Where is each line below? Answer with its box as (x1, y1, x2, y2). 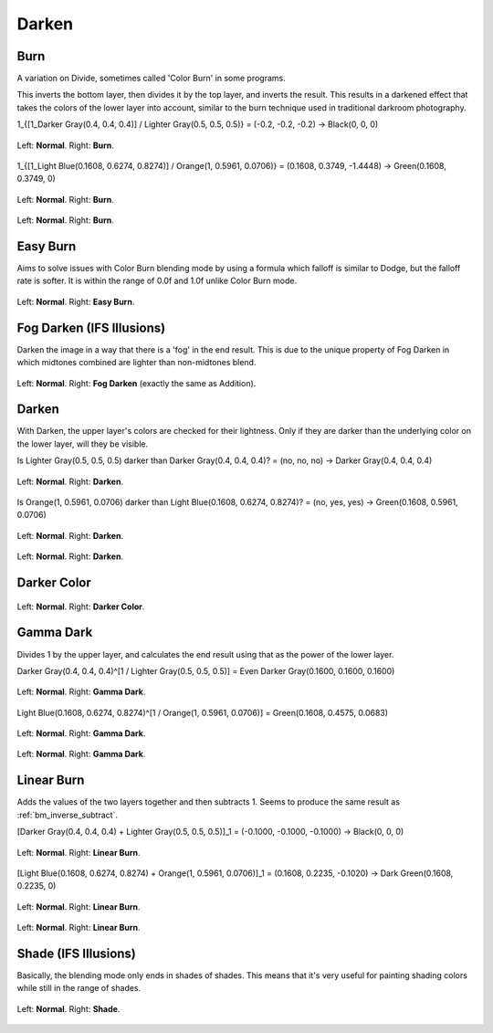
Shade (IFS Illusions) (16, 945, 137, 961)
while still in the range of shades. (16, 983, 142, 994)
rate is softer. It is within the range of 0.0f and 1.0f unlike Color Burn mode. (16, 275, 297, 287)
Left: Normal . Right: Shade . (16, 1003, 121, 1014)
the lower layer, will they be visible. (16, 438, 149, 449)
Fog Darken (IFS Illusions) (16, 320, 166, 335)
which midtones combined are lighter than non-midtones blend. (16, 357, 257, 368)
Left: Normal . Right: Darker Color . (16, 601, 145, 612)
